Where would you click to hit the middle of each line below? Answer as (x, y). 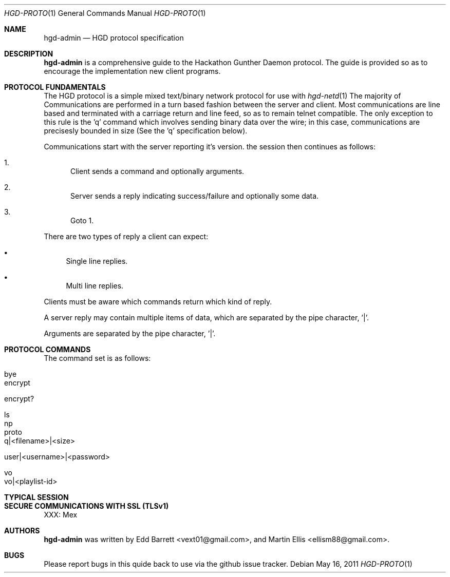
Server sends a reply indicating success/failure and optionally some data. (195, 196)
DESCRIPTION (29, 54)
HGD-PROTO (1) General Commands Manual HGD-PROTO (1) (105, 13)
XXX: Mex (61, 515)
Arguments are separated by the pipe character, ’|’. (130, 333)
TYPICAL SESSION (36, 497)
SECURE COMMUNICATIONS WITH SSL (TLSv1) (87, 506)
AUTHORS (22, 531)
